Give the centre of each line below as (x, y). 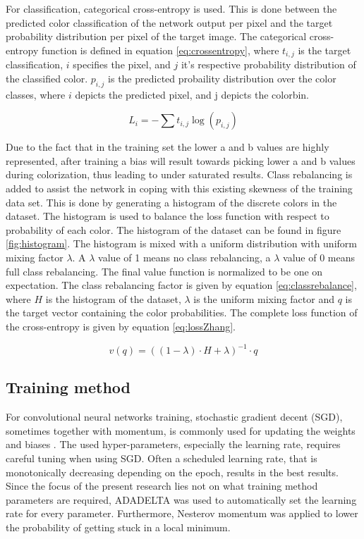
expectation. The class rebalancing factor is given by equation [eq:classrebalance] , (181, 285)
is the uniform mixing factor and (264, 298)
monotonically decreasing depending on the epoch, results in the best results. (172, 472)
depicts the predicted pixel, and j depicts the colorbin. (192, 94)
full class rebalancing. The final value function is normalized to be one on (164, 271)
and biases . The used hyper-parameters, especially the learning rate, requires (173, 444)
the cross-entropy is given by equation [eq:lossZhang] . (121, 326)
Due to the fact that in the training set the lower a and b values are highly (168, 147)
